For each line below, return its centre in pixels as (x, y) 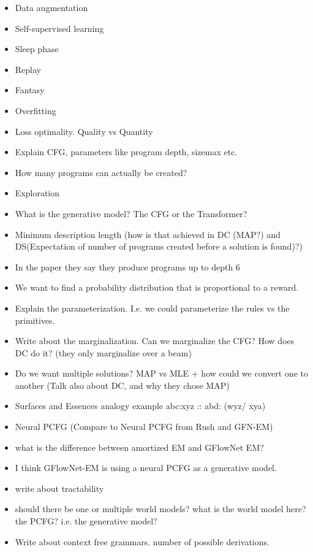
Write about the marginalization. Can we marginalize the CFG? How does (155, 341)
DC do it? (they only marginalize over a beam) (103, 352)
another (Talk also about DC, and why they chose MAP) (122, 385)
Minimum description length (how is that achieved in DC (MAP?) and (148, 234)
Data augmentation (51, 7)
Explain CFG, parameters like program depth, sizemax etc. (126, 152)
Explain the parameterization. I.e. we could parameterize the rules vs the (152, 308)
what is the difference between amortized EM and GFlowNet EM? (139, 447)
